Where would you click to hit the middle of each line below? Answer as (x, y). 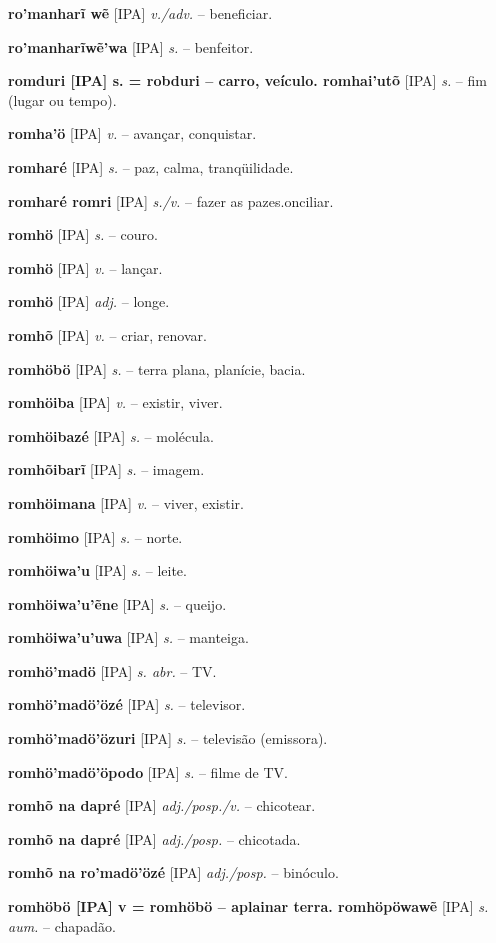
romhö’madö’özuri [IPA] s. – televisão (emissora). (168, 738)
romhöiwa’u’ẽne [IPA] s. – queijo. (117, 603)
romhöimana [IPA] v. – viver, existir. (126, 502)
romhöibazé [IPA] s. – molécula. (111, 435)
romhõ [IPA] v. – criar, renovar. (107, 334)
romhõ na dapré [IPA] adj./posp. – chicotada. (154, 838)
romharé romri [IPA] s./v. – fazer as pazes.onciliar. (171, 200)
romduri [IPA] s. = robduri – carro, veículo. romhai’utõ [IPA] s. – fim (247, 80)
